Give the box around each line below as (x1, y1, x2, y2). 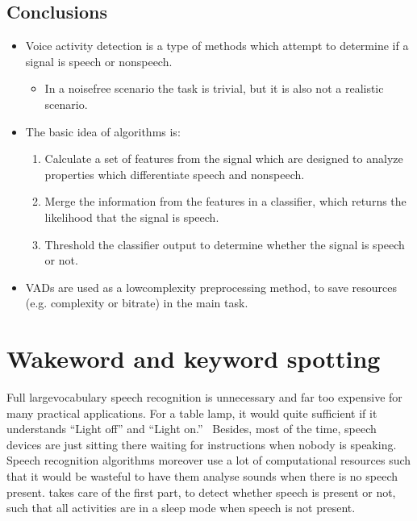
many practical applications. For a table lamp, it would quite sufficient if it (6, 404, 377, 421)
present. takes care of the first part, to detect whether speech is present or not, (6, 483, 396, 500)
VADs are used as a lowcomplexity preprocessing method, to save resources (25, 278, 398, 295)
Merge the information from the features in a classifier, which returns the (44, 193, 407, 210)
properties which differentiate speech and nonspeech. (44, 165, 305, 182)
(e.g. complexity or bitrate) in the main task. (25, 294, 248, 311)
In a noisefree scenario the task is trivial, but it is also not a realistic (44, 80, 384, 97)
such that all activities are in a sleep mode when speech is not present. (6, 499, 356, 516)
